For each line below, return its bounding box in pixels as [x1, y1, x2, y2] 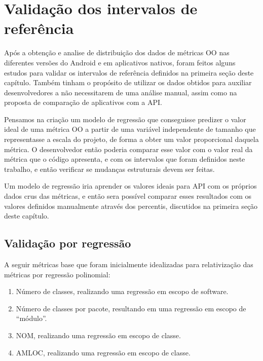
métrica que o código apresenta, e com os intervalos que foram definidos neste [4, 154, 245, 164]
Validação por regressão [4, 235, 131, 251]
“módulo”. [16, 313, 47, 323]
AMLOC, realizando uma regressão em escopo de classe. [16, 347, 191, 357]
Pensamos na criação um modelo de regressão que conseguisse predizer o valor [4, 114, 246, 124]
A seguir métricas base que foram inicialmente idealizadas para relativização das [4, 259, 253, 270]
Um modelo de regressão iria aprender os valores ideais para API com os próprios [4, 181, 257, 191]
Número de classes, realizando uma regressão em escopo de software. [16, 286, 229, 297]
